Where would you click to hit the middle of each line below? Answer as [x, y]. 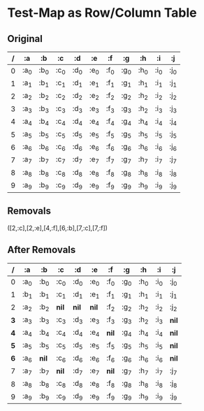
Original [25, 39]
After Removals [42, 250]
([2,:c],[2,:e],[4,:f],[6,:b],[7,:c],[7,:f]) [58, 228]
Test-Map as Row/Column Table [102, 13]
